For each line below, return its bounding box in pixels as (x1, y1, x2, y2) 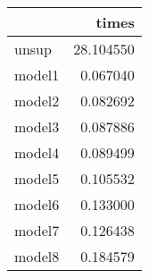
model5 (14, 168, 60, 189)
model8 (14, 246, 60, 266)
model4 (14, 142, 60, 163)
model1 (14, 64, 60, 85)
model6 (14, 194, 60, 215)
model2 (14, 90, 60, 111)
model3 (14, 116, 60, 137)
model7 (14, 220, 60, 240)
